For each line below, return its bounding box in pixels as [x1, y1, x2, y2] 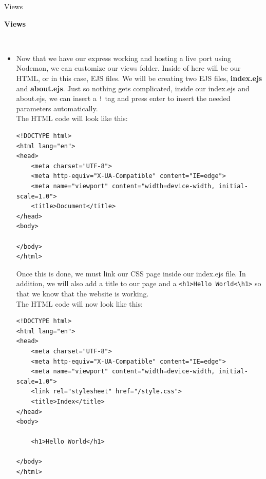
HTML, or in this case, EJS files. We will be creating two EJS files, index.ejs [16, 72, 262, 83]
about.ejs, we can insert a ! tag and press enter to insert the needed [16, 93, 231, 104]
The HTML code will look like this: [16, 113, 128, 124]
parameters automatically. [16, 103, 98, 113]
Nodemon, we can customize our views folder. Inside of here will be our [16, 63, 241, 73]
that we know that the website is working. [16, 288, 149, 298]
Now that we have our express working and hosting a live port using [16, 52, 231, 63]
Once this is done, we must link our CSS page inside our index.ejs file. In [16, 268, 246, 278]
